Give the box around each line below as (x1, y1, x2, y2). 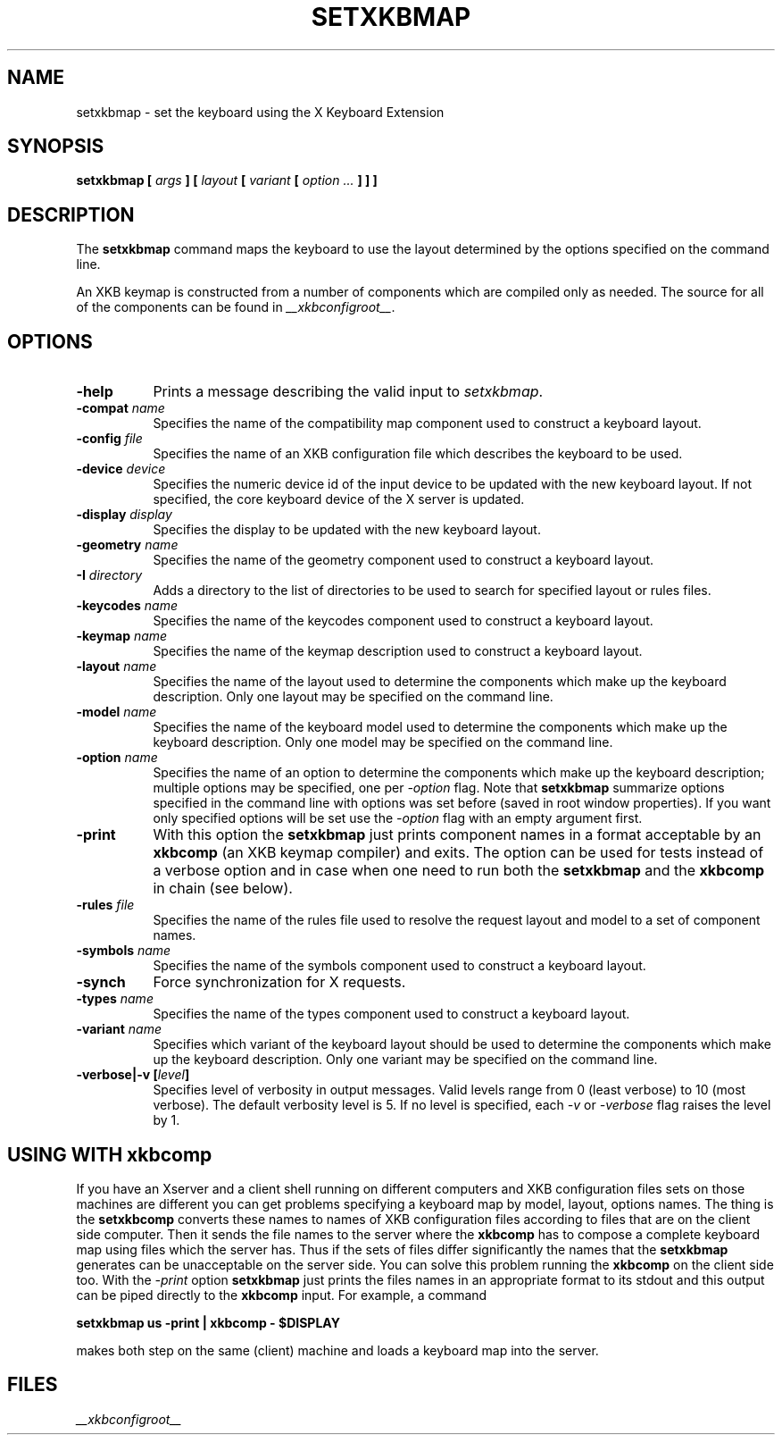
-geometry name (76, 537, 179, 553)
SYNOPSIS (7, 135, 104, 158)
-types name (76, 991, 154, 1007)
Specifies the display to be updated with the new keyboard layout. (153, 522, 541, 538)
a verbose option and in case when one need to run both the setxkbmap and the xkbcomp (153, 861, 765, 880)
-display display (76, 507, 172, 523)
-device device (76, 461, 166, 477)
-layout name (76, 658, 157, 675)
